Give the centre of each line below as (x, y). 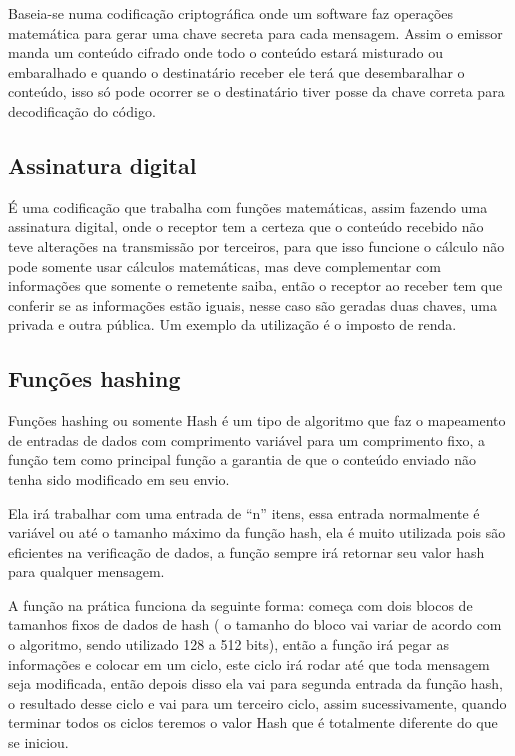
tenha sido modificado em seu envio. (119, 478)
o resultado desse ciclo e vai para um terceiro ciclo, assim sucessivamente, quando (257, 702)
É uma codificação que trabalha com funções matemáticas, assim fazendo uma (248, 206)
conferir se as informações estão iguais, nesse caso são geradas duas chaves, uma (253, 304)
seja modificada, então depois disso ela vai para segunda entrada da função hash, (255, 683)
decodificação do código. (82, 110)
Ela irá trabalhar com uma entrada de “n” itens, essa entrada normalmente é (244, 512)
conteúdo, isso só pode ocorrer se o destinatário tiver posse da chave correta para (256, 91)
